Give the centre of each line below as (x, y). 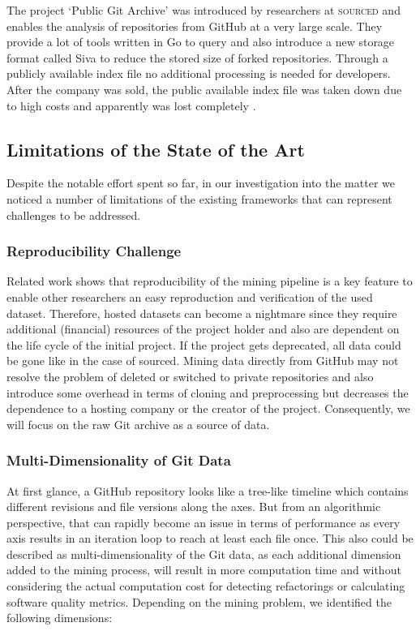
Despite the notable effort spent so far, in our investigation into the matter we (201, 183)
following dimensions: (60, 618)
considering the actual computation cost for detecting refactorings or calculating (206, 586)
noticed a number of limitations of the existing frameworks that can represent (199, 198)
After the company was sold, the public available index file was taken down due (204, 89)
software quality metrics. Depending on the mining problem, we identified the (199, 601)
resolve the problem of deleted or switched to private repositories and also (190, 376)
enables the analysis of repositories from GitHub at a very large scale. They (195, 26)
